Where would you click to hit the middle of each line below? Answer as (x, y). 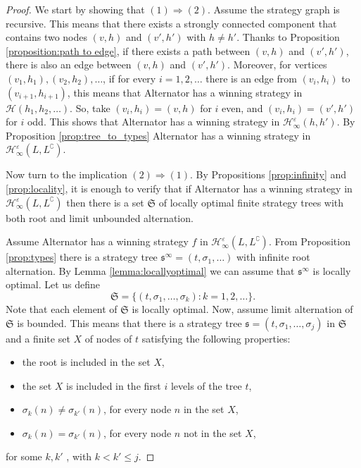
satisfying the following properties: (216, 338)
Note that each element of (62, 308)
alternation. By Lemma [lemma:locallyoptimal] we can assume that (150, 270)
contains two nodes (47, 37)
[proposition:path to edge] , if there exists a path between (128, 50)
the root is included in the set (86, 362)
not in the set (213, 432)
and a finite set (38, 338)
